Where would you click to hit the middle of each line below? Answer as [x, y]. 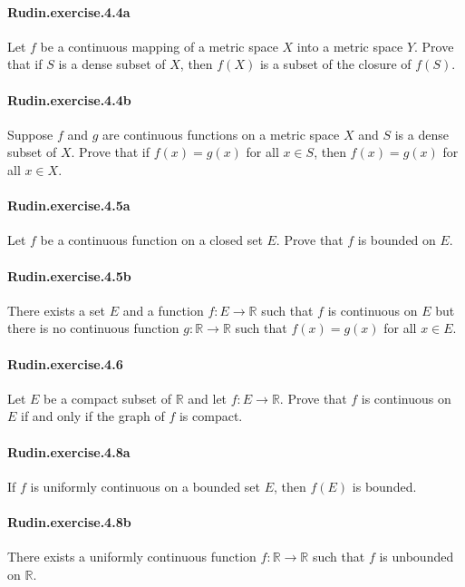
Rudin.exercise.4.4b [69, 99]
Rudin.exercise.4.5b [69, 275]
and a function [163, 310]
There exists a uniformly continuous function [132, 557]
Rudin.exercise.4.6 [65, 363]
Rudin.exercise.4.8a [69, 451]
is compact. [211, 416]
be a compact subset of [107, 398]
